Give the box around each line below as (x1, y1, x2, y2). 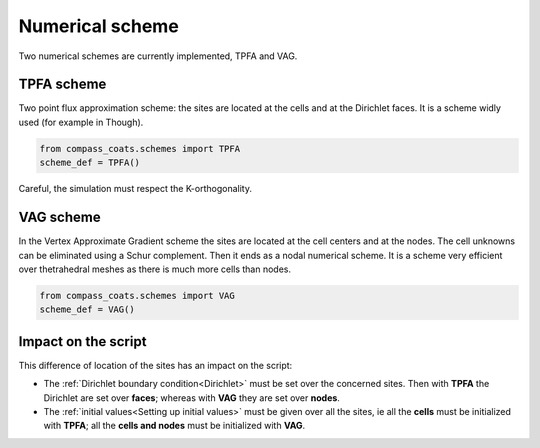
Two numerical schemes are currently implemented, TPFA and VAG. (18, 50, 298, 62)
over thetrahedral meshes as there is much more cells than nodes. (18, 263, 292, 275)
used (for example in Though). (18, 116, 144, 128)
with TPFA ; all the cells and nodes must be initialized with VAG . (43, 420, 306, 432)
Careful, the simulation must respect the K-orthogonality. (18, 183, 252, 195)
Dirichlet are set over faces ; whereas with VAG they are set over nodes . (43, 391, 340, 404)
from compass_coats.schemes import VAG (39, 290, 235, 301)
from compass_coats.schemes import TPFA (39, 143, 240, 154)
